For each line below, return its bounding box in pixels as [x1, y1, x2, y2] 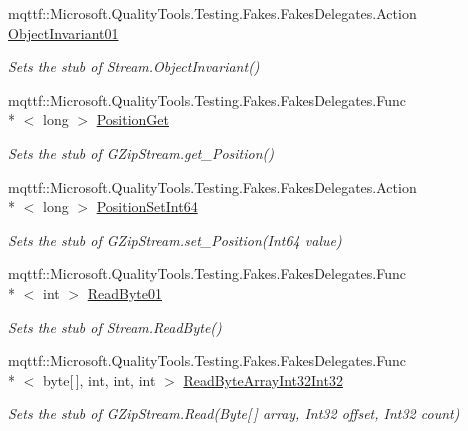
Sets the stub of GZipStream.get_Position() [8, 142, 274, 163]
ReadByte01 [87, 282, 162, 303]
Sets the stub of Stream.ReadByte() [8, 316, 222, 337]
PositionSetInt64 [96, 196, 198, 217]
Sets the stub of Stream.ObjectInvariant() [8, 56, 260, 77]
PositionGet [96, 109, 169, 130]
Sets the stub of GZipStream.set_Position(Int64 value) [8, 229, 342, 250]
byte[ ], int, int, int [42, 369, 156, 390]
